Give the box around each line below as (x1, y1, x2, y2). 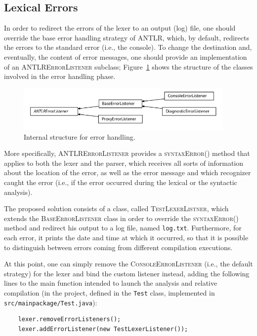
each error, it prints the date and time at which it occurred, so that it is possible (4, 232, 249, 243)
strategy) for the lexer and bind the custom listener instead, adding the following (4, 268, 250, 278)
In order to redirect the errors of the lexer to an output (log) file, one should (4, 23, 236, 33)
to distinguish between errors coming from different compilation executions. (4, 242, 233, 252)
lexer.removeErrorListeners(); (18, 316, 121, 323)
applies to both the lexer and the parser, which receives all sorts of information (4, 157, 244, 168)
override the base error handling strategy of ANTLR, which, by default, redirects (4, 32, 250, 42)
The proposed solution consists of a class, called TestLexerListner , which (4, 203, 229, 214)
